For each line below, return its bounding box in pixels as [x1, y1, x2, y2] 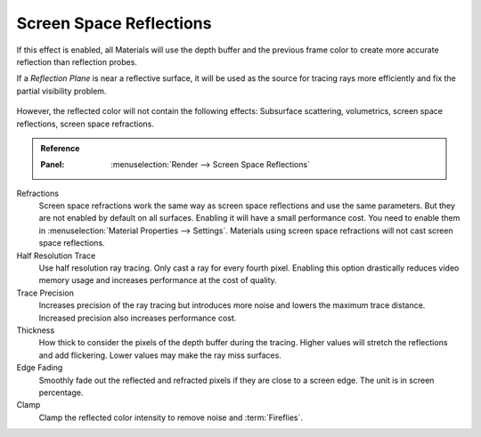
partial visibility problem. [16, 85, 107, 96]
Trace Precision [16, 287, 75, 298]
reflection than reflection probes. [16, 56, 138, 67]
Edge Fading [16, 362, 63, 373]
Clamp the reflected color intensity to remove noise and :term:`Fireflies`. [38, 412, 303, 423]
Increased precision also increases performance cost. [38, 312, 237, 323]
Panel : [40, 159, 65, 170]
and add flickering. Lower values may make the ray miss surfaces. [38, 350, 282, 360]
